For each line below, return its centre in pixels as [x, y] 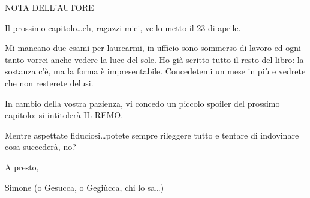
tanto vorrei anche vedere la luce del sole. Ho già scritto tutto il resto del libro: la [154, 59]
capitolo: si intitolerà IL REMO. [64, 115]
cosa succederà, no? [40, 147]
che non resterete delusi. [49, 82]
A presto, [22, 166]
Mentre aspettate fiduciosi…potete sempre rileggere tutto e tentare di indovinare [152, 135]
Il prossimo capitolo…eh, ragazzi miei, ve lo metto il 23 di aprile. [123, 27]
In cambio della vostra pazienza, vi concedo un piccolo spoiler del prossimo [142, 103]
